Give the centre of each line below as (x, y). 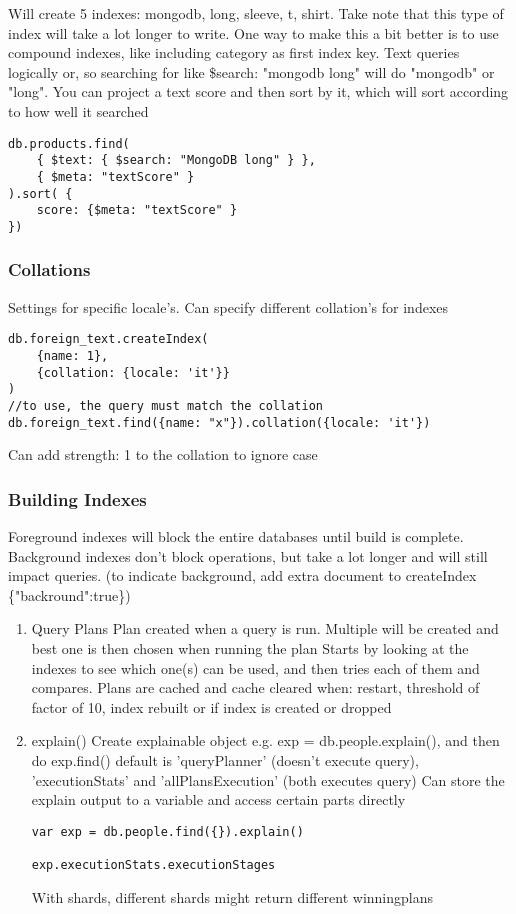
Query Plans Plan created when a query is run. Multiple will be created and (265, 628)
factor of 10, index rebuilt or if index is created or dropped (211, 706)
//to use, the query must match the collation (165, 405)
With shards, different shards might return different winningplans (232, 896)
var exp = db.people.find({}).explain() (167, 831)
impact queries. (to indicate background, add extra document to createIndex (242, 575)
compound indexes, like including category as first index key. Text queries (234, 52)
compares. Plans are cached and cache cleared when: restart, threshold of (255, 687)
